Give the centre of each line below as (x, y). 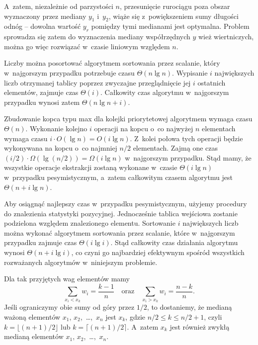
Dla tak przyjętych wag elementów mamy (67, 279)
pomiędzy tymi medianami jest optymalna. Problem (170, 26)
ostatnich (212, 82)
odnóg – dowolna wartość (43, 26)
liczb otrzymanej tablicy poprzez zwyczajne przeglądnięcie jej (97, 82)
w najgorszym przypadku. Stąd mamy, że (188, 157)
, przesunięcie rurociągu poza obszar (175, 6)
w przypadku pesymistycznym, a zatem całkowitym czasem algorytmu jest (119, 177)
